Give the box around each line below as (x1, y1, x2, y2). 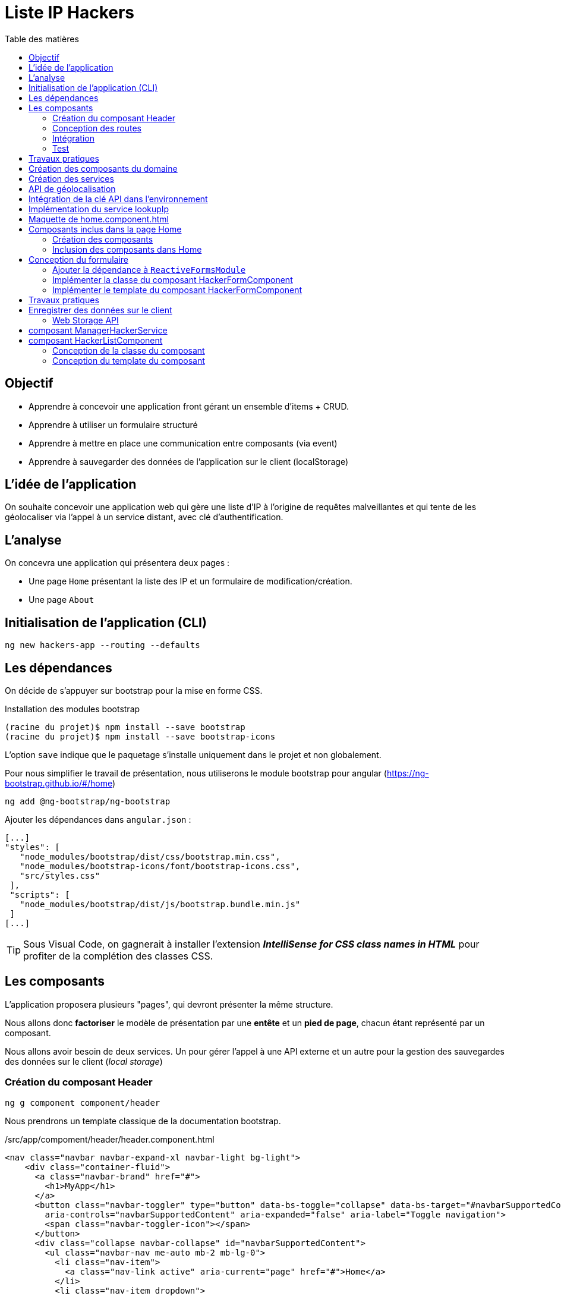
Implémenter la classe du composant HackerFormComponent (52, 274, 293, 285)
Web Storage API (52, 314, 119, 325)
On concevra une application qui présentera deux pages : (5, 558, 230, 568)
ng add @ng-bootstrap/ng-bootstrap (5, 796, 171, 806)
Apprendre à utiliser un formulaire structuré (29, 419, 198, 430)
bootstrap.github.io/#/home (5, 778, 112, 788)
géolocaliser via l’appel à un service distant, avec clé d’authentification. (5, 512, 283, 523)
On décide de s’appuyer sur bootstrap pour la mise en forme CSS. (5, 685, 263, 696)
